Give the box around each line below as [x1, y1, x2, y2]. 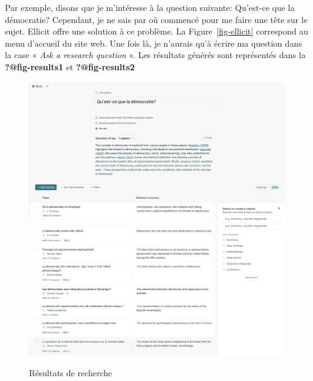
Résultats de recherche [29, 366, 112, 379]
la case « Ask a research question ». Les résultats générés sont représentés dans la [5, 48, 306, 61]
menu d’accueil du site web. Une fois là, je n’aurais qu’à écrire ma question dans [5, 36, 302, 49]
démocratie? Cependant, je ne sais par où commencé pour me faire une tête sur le [5, 13, 308, 25]
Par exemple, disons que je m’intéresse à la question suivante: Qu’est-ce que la [5, 1, 295, 13]
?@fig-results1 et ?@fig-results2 [5, 60, 135, 73]
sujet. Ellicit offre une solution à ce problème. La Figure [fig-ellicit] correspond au [5, 25, 308, 38]
